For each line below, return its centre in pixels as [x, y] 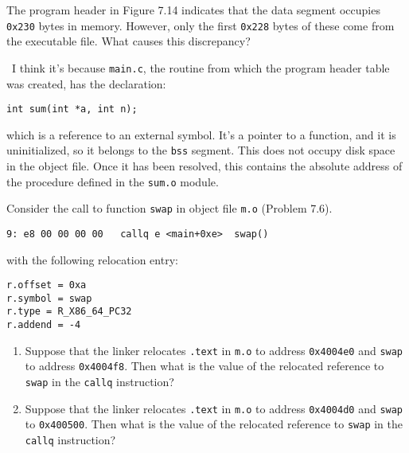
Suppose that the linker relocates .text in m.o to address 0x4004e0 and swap [214, 350]
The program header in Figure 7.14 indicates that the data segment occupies [193, 10]
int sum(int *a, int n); [72, 109]
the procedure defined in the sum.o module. [113, 181]
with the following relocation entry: [92, 259]
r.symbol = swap [49, 298]
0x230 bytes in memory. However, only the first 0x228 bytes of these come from [201, 25]
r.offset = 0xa [47, 285]
